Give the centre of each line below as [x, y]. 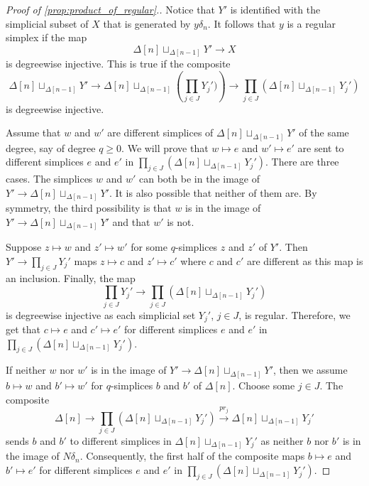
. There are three [302, 162]
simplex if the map [46, 37]
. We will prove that [165, 147]
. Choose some [264, 385]
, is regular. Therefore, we [294, 314]
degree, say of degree [51, 147]
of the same [324, 133]
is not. [181, 221]
